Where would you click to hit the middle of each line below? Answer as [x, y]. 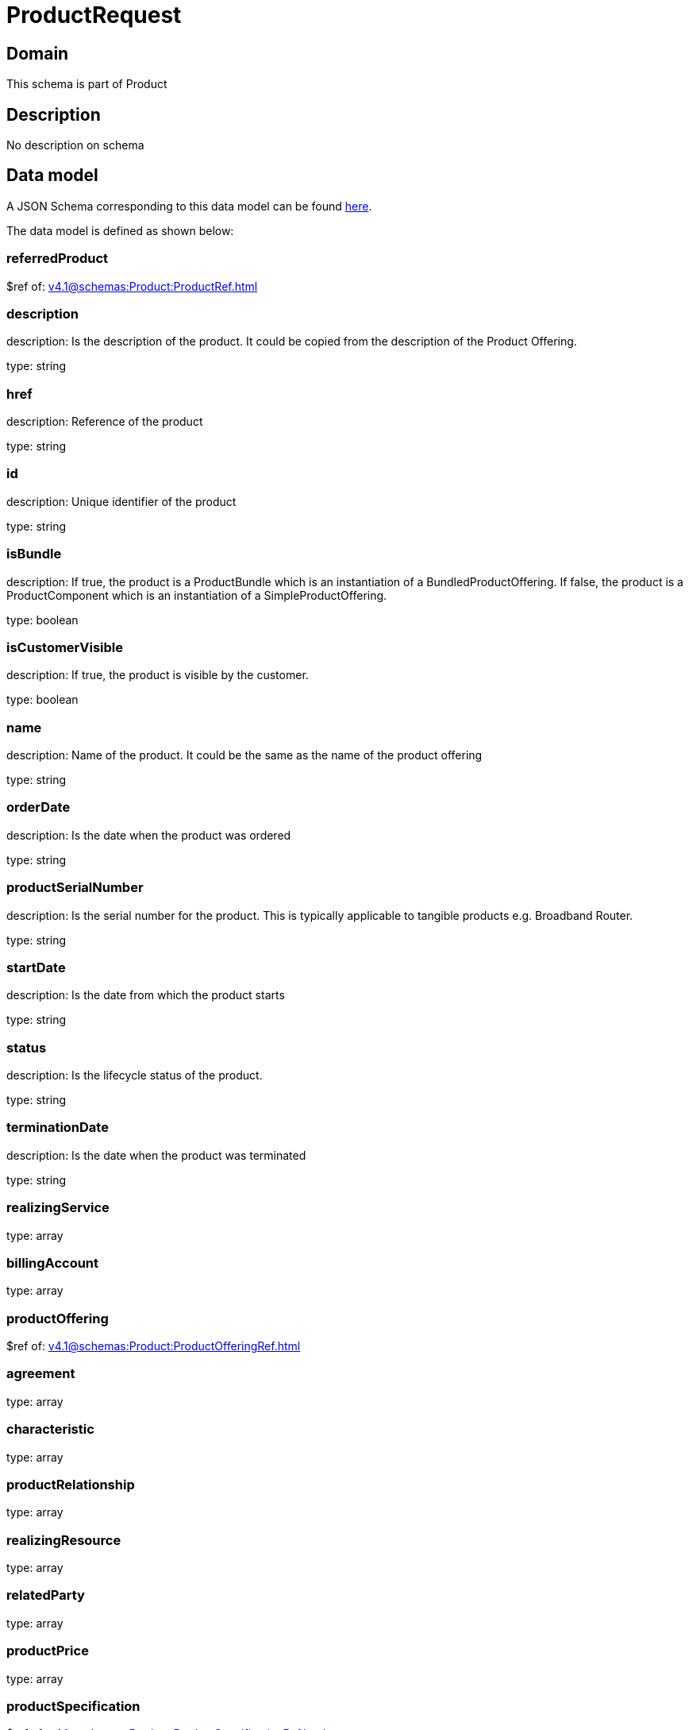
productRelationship [71, 1484]
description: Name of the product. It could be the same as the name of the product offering [244, 755]
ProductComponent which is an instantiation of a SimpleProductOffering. [197, 595]
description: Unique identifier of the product [121, 501]
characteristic [50, 1429]
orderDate [38, 807]
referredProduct [58, 259]
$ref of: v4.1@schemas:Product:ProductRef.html [132, 286]
